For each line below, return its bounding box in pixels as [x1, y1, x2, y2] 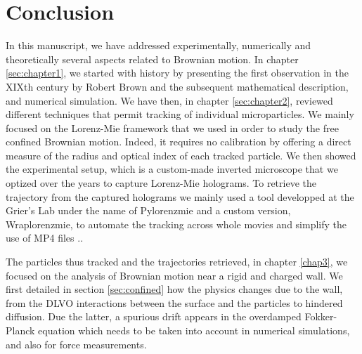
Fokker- [304, 309, 337, 324]
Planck [6, 323, 35, 337]
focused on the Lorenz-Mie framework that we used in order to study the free [6, 120, 339, 135]
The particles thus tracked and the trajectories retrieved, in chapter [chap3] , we [6, 254, 348, 269]
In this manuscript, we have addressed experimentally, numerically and [6, 38, 311, 53]
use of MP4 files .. [6, 230, 84, 245]
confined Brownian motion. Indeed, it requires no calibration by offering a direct [6, 134, 351, 149]
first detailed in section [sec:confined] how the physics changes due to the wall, [6, 282, 343, 296]
